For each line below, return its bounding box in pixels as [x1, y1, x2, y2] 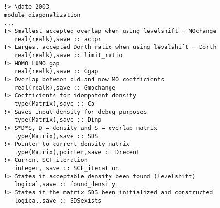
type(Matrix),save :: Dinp [14, 116, 102, 124]
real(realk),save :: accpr [14, 35, 102, 43]
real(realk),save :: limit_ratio [14, 51, 123, 59]
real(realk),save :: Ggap [14, 68, 98, 75]
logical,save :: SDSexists [14, 197, 102, 204]
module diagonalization [4, 11, 81, 18]
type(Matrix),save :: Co [14, 100, 95, 107]
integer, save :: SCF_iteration [14, 165, 119, 172]
